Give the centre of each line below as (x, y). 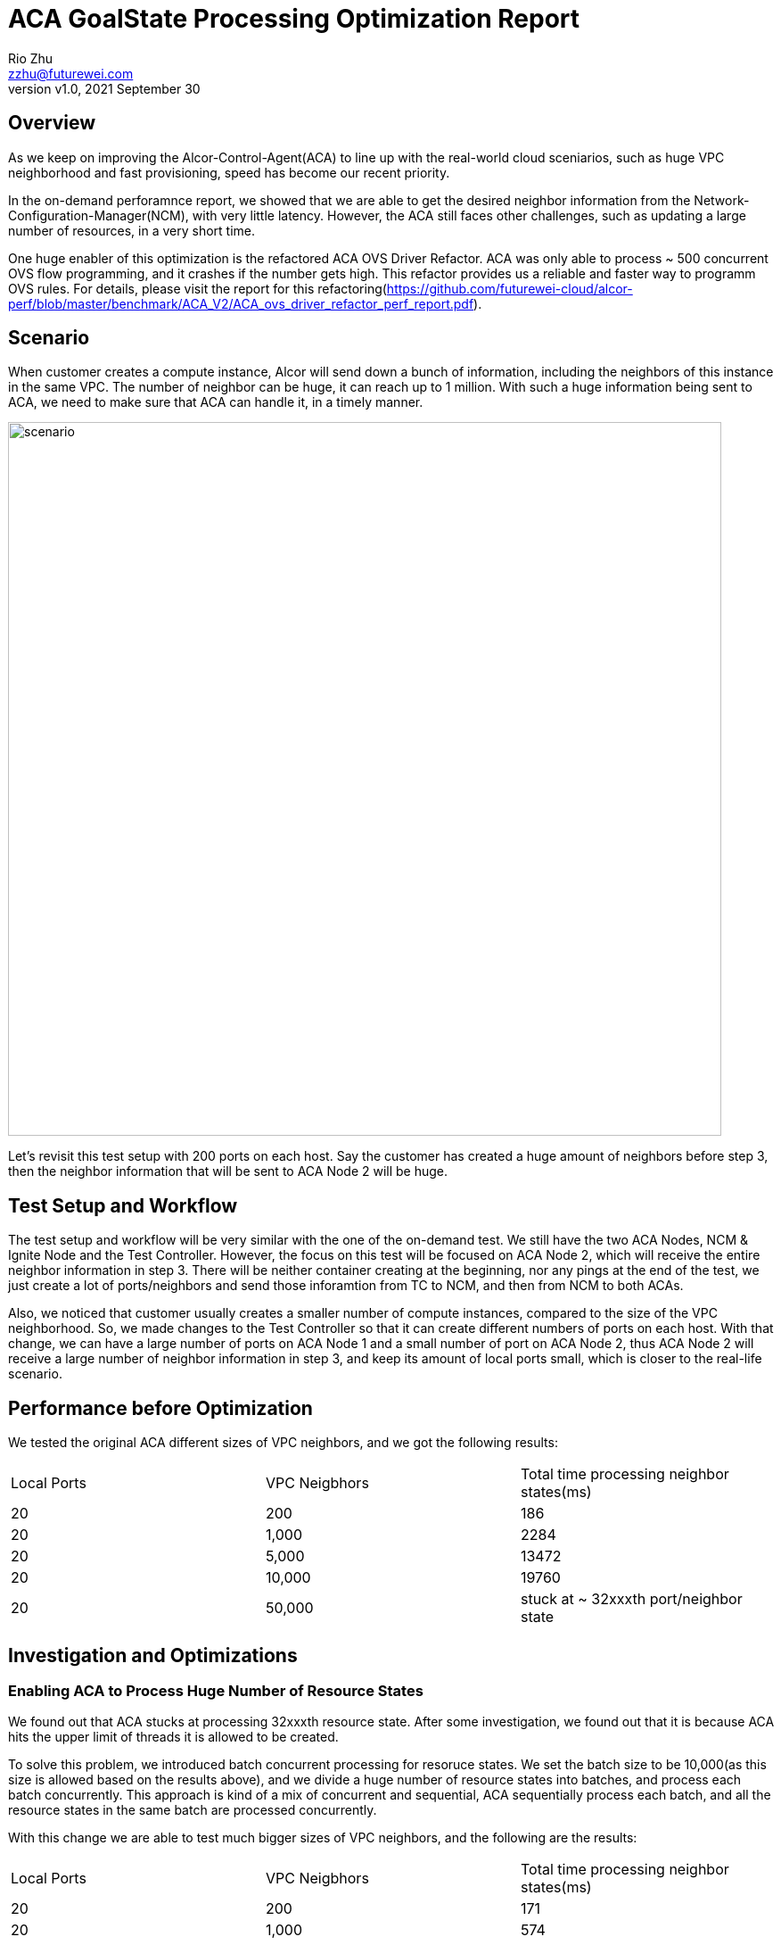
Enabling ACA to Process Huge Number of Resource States (216, 1690)
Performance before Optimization (160, 1408)
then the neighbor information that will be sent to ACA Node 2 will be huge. (228, 1171)
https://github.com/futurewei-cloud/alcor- (510, 288)
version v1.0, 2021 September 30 (104, 88)
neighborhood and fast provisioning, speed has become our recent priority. (229, 172)
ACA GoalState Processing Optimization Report (294, 19)
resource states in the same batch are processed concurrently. (193, 1810)
